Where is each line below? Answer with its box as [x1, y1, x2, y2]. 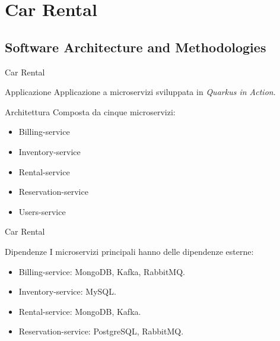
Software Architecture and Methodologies [5, 37, 266, 56]
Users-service [18, 205, 66, 217]
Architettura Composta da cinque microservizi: [5, 105, 176, 118]
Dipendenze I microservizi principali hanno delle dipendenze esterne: [5, 245, 254, 257]
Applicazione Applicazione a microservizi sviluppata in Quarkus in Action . [5, 86, 276, 98]
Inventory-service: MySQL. [18, 285, 116, 298]
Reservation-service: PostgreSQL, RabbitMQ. [18, 325, 184, 337]
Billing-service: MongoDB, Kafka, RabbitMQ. [18, 265, 185, 277]
